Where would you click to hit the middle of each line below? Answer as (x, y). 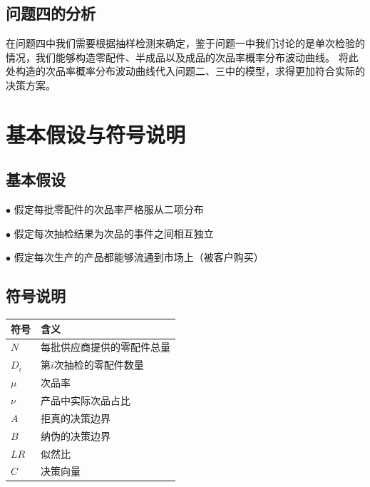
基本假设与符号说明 (96, 134)
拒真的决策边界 (76, 417)
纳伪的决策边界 (76, 435)
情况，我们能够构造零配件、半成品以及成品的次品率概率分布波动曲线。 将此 (182, 57)
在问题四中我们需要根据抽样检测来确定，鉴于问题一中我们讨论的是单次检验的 (185, 43)
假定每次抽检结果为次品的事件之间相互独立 (114, 233)
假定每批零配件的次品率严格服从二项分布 (109, 209)
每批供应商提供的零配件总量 (106, 347)
